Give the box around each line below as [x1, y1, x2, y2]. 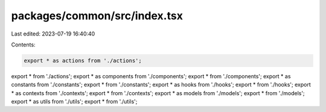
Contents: [11, 41, 36, 48]
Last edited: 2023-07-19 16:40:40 [11, 30, 95, 37]
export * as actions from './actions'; [24, 57, 142, 64]
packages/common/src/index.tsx [11, 9, 184, 22]
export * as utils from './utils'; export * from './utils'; [11, 98, 138, 105]
